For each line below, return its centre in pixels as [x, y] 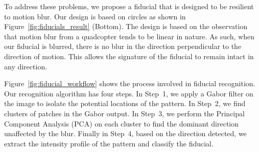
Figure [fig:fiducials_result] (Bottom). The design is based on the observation [126, 26]
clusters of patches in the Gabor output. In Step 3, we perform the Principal [124, 113]
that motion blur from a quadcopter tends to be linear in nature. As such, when [129, 36]
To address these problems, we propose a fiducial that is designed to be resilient [129, 6]
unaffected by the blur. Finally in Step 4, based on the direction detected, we [125, 133]
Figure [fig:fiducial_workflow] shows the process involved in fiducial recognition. [130, 83]
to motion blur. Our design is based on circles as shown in [95, 16]
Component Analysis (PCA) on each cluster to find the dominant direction [122, 123]
